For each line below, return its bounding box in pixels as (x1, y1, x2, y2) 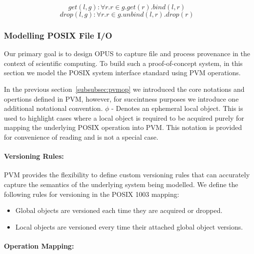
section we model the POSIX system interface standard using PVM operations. (4, 67, 241, 78)
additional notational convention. (4, 103, 103, 113)
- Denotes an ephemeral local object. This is (111, 103, 243, 113)
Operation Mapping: (4, 240, 74, 251)
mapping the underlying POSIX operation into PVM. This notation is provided (4, 122, 242, 132)
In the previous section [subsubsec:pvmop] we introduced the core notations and (4, 84, 245, 94)
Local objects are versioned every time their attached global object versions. (15, 221, 243, 232)
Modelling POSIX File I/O (4, 29, 112, 41)
